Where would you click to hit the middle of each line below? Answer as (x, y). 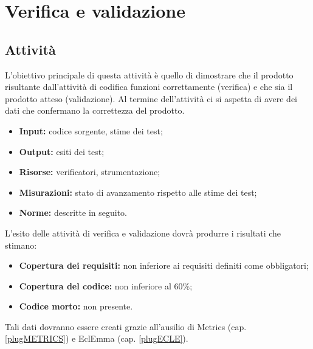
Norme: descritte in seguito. (73, 213)
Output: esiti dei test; (62, 151)
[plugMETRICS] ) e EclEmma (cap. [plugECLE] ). (97, 338)
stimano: (21, 245)
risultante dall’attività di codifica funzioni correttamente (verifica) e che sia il (149, 87)
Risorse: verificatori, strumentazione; (90, 172)
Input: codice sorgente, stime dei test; (91, 130)
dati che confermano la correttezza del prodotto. (95, 110)
